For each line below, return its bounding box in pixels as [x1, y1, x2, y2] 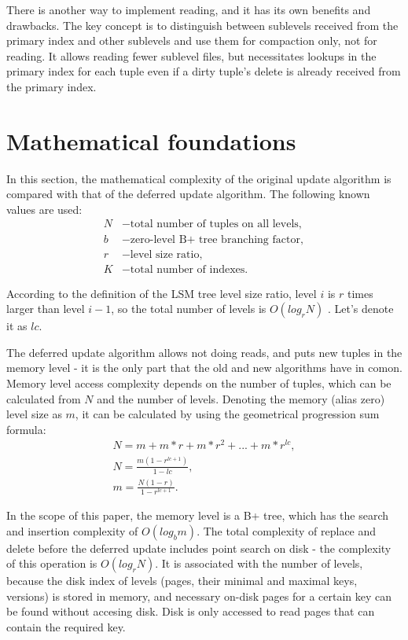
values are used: [6, 200, 83, 217]
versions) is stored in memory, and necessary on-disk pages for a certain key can [6, 587, 392, 604]
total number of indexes [130, 263, 245, 275]
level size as [6, 406, 62, 422]
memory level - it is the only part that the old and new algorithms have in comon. [6, 359, 402, 376]
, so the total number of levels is [111, 300, 266, 317]
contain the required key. [6, 619, 126, 635]
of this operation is [6, 555, 97, 572]
